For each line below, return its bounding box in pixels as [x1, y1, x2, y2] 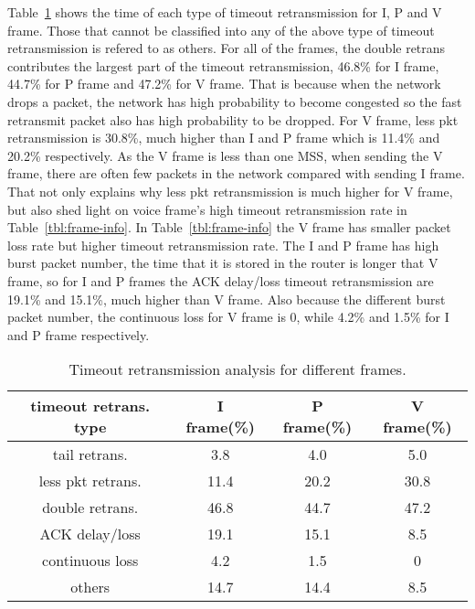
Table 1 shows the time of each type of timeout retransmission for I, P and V [7, 3, 442, 21]
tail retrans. [52, 443, 128, 465]
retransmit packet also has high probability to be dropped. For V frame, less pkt [7, 110, 459, 129]
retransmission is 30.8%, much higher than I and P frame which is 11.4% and [7, 128, 440, 147]
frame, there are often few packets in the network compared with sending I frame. [7, 164, 465, 183]
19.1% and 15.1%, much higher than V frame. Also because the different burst [7, 289, 446, 308]
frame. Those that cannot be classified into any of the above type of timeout [7, 20, 435, 39]
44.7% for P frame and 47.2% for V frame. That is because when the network [7, 74, 441, 93]
